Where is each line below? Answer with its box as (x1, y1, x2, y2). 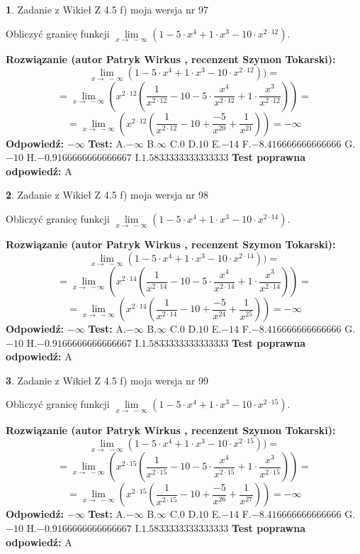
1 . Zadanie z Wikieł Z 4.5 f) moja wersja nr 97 (6, 2, 208, 16)
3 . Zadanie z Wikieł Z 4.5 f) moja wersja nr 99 (6, 372, 208, 387)
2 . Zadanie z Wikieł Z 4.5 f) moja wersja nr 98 (6, 187, 208, 202)
